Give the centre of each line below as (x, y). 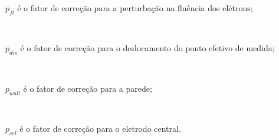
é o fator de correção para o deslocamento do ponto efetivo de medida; (147, 48)
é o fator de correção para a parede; (88, 88)
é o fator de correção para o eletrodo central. (100, 129)
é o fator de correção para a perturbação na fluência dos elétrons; (135, 8)
